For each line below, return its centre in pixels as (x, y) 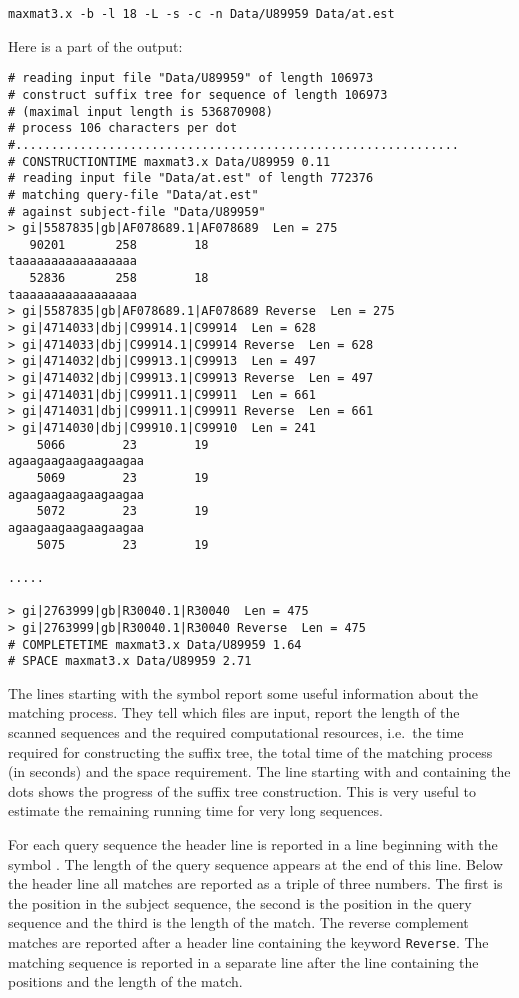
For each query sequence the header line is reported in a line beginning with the (253, 844)
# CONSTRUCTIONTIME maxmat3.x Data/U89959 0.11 (169, 161)
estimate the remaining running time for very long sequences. (195, 810)
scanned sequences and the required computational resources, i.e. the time (236, 732)
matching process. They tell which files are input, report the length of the (234, 712)
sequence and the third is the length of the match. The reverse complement (238, 922)
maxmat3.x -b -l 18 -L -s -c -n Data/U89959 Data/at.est (201, 14)
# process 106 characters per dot (123, 128)
